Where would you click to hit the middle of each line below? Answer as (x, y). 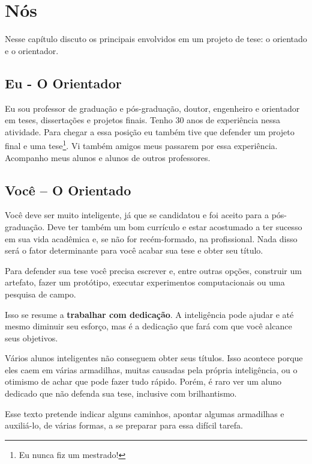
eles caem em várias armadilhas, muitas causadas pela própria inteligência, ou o (151, 369)
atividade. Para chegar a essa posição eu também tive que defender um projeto (150, 131)
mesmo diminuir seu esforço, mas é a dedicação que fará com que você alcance (148, 326)
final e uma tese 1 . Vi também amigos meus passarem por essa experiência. (141, 145)
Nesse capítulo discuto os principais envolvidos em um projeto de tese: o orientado (156, 39)
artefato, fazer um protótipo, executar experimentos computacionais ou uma (145, 282)
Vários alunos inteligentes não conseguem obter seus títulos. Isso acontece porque (154, 358)
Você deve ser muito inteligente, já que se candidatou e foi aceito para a (137, 215)
